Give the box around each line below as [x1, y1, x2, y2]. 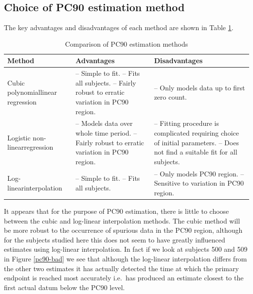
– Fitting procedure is [154, 118, 219, 128]
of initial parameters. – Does [154, 137, 239, 147]
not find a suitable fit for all [154, 147, 237, 157]
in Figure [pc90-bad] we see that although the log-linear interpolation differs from [4, 253, 247, 263]
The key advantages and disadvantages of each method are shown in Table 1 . [4, 22, 234, 33]
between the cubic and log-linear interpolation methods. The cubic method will [4, 215, 240, 225]
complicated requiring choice [154, 128, 239, 138]
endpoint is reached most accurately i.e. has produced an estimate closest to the [4, 273, 244, 283]
